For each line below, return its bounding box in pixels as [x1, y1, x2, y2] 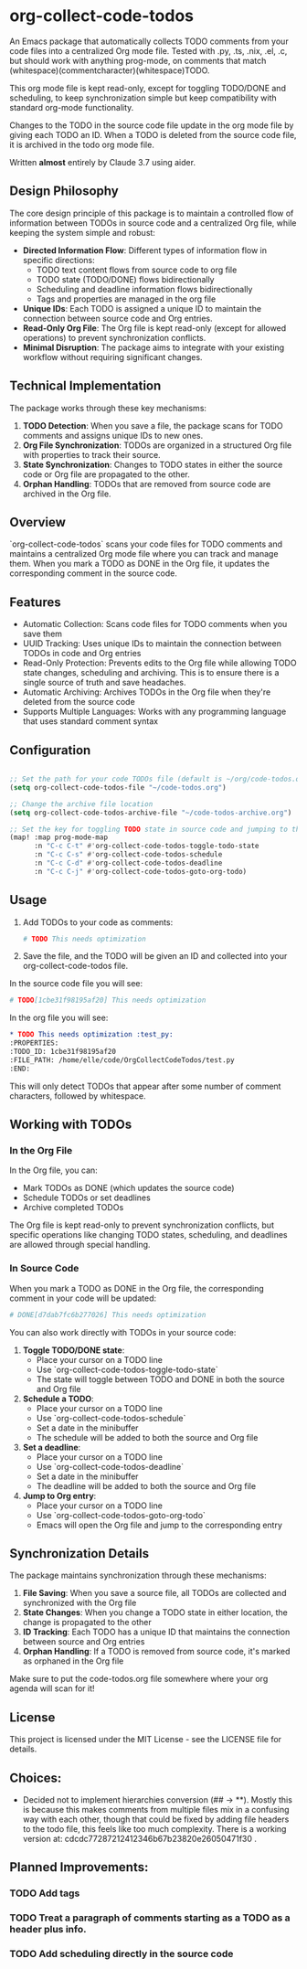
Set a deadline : [22, 1442, 81, 1453]
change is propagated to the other [22, 1617, 153, 1628]
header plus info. [9, 1923, 87, 1936]
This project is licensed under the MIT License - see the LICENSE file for [9, 1734, 281, 1745]
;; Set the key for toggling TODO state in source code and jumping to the [9, 825, 304, 834]
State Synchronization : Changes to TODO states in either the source [22, 459, 283, 470]
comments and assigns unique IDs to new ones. [22, 430, 204, 441]
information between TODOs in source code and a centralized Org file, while [9, 217, 297, 229]
